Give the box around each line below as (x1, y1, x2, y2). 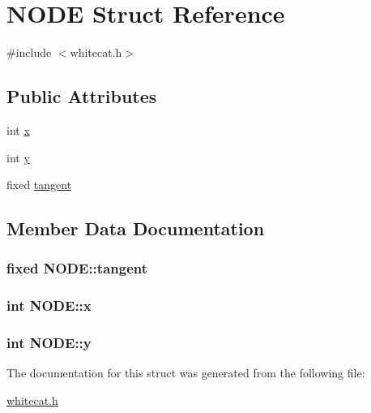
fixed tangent (6, 176, 72, 193)
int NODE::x (6, 295, 92, 316)
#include (6, 44, 52, 61)
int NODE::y (6, 333, 92, 353)
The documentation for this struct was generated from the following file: (6, 364, 365, 381)
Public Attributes (6, 84, 157, 109)
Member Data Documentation (6, 216, 265, 241)
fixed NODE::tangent (6, 258, 147, 278)
